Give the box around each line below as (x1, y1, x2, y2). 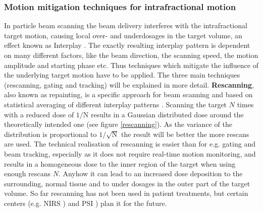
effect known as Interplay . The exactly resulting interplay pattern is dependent (4, 40, 250, 50)
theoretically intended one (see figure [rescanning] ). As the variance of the (4, 119, 232, 129)
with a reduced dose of (4, 109, 74, 119)
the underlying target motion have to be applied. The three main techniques (4, 69, 240, 80)
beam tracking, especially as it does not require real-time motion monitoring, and (4, 148, 256, 159)
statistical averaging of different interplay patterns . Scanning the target (4, 99, 227, 109)
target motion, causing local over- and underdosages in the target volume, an (4, 30, 242, 40)
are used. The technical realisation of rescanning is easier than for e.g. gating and (4, 138, 255, 149)
